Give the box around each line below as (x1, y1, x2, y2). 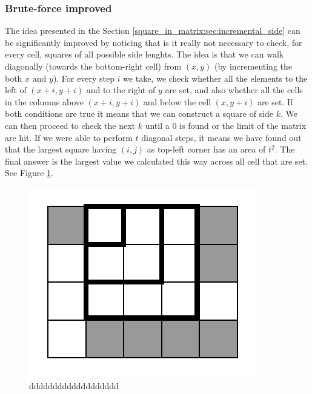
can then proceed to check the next (5, 119, 136, 131)
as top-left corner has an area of (147, 143, 266, 156)
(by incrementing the (214, 60, 293, 72)
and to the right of (86, 84, 156, 96)
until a (145, 119, 170, 131)
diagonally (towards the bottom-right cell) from (5, 60, 182, 72)
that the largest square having (5, 143, 117, 156)
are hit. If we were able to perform (5, 131, 133, 143)
